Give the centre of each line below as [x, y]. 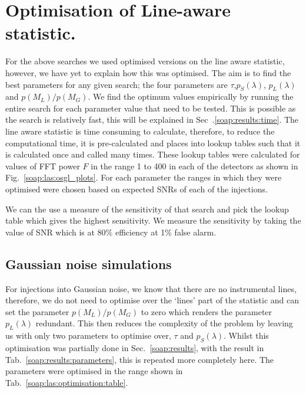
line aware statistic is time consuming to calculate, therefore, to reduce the [140, 131]
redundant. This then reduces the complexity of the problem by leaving [164, 323]
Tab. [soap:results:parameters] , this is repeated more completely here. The [140, 359]
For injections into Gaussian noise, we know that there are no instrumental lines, [151, 288]
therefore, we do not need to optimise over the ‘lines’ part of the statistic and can [152, 300]
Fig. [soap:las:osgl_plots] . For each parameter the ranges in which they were [144, 177]
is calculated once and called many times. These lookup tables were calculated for [153, 154]
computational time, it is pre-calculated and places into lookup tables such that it [153, 143]
